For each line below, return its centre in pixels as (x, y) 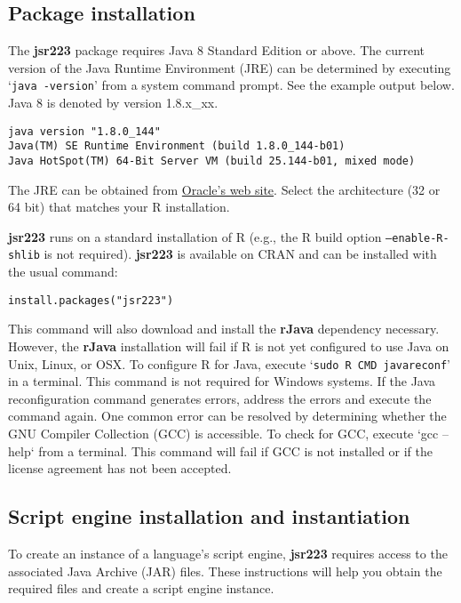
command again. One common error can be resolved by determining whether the (227, 416)
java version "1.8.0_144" (84, 131)
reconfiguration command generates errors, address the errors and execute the (220, 398)
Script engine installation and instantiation (209, 516)
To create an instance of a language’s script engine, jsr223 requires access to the (228, 553)
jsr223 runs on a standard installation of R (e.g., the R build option (195, 236)
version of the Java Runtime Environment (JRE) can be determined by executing (230, 67)
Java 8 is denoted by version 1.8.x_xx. (113, 103)
